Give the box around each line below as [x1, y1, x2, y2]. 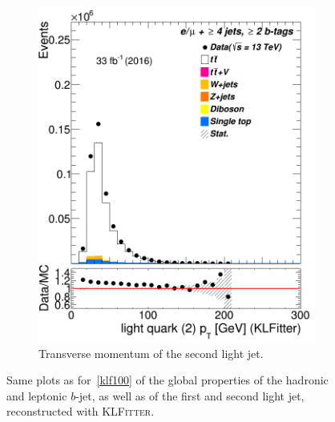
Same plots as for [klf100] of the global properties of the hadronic [6, 372, 329, 388]
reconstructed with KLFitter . [6, 403, 155, 420]
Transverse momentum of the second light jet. [38, 344, 264, 361]
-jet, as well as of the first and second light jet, [75, 387, 305, 404]
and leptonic [6, 387, 67, 404]
